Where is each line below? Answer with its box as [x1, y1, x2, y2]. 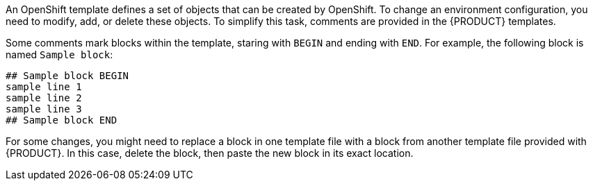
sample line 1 [6, 81, 82, 92]
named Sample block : [6, 49, 113, 60]
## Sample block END [6, 115, 117, 126]
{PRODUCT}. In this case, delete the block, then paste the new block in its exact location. [6, 147, 414, 159]
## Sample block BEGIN [6, 70, 129, 81]
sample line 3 [6, 103, 82, 115]
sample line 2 [6, 92, 82, 103]
